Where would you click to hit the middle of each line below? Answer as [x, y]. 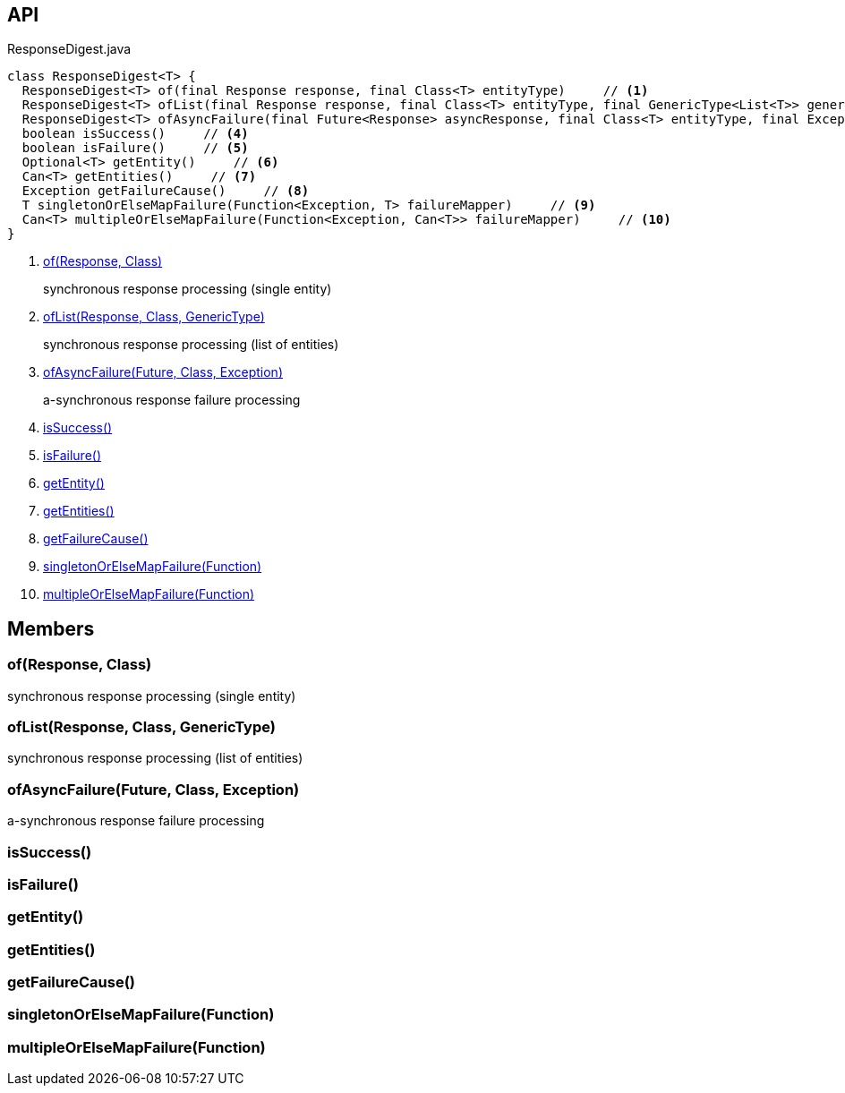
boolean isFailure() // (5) [135, 148]
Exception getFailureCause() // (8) [166, 191]
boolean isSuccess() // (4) [135, 134]
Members [51, 628]
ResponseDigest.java [69, 49]
